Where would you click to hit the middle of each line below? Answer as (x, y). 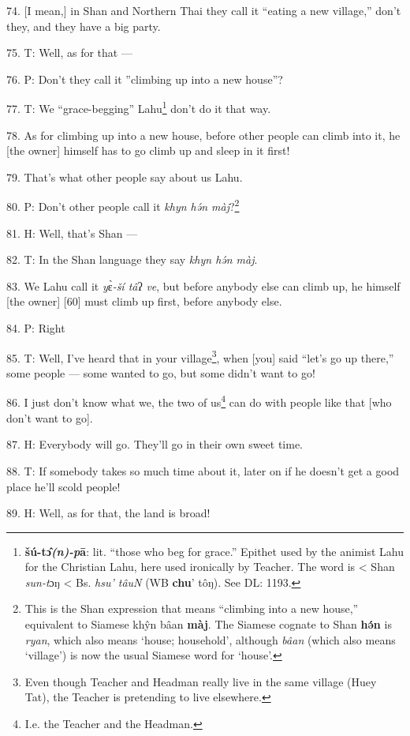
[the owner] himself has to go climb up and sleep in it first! (148, 150)
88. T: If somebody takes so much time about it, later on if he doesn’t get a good (203, 470)
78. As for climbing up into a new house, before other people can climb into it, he (203, 135)
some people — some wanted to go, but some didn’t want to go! (161, 372)
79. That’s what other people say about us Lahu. (125, 176)
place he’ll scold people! (63, 486)
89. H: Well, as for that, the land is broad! (108, 513)
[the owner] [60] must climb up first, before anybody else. (144, 301)
